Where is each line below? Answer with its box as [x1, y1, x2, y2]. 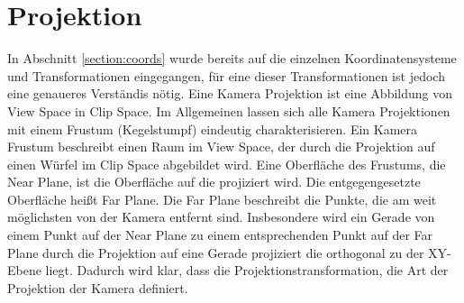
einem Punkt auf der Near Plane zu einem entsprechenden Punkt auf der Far [7, 225, 433, 244]
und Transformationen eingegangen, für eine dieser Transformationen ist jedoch [7, 66, 445, 85]
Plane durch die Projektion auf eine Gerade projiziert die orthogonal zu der [7, 243, 424, 262]
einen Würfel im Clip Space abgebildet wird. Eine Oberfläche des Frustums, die [7, 154, 446, 173]
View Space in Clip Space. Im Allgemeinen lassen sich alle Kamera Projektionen [7, 101, 450, 120]
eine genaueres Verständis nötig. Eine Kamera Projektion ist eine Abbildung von [7, 84, 453, 103]
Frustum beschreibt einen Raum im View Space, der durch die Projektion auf [7, 137, 435, 156]
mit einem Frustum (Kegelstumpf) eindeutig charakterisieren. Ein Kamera [7, 119, 418, 138]
